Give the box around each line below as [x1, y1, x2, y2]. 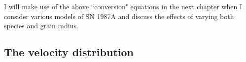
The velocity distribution [4, 44, 134, 60]
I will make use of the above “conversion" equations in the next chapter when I [4, 1, 243, 11]
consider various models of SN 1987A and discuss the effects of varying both [4, 11, 234, 21]
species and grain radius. [4, 21, 78, 31]
